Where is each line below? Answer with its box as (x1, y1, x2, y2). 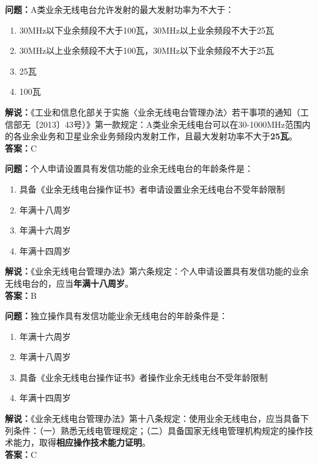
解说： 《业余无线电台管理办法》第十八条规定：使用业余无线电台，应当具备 (5, 412, 300, 425)
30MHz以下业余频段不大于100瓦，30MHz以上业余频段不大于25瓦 (19, 23, 274, 36)
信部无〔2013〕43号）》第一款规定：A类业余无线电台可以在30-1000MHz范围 (5, 117, 302, 130)
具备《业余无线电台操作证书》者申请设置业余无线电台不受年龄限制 (19, 182, 285, 195)
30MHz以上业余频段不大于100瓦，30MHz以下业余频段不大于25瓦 (19, 44, 274, 57)
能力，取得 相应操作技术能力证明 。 (13, 436, 150, 449)
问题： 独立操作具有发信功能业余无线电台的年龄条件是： (5, 309, 227, 322)
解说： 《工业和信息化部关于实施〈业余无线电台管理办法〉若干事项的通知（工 (5, 105, 309, 118)
